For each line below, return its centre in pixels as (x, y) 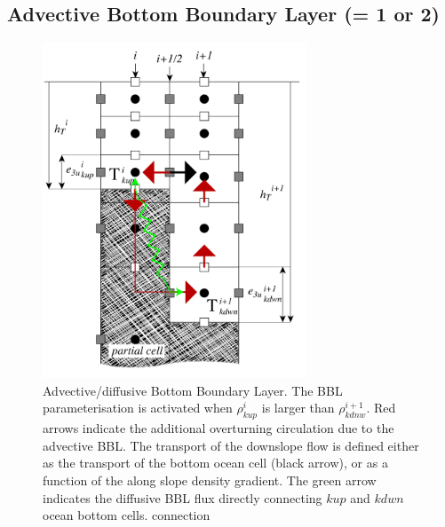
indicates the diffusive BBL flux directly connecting (183, 497)
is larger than (298, 408)
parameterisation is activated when (138, 408)
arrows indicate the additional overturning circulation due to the (219, 428)
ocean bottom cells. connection (127, 515)
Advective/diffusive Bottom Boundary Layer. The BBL (193, 390)
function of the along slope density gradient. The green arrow (210, 480)
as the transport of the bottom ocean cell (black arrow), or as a (215, 463)
